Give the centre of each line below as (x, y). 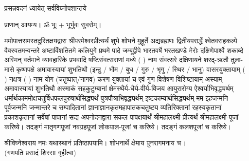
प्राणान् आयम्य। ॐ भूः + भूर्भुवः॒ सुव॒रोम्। (53, 24)
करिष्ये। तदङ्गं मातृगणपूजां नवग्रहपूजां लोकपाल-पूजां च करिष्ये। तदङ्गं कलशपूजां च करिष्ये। (118, 126)
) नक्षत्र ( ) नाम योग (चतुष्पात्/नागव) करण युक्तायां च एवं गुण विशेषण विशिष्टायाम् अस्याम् (113, 79)
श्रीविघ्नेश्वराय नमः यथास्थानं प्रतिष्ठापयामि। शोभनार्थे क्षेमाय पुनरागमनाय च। (95, 143)
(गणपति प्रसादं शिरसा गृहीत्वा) (40, 152)
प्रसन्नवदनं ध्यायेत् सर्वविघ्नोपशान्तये (45, 8)
